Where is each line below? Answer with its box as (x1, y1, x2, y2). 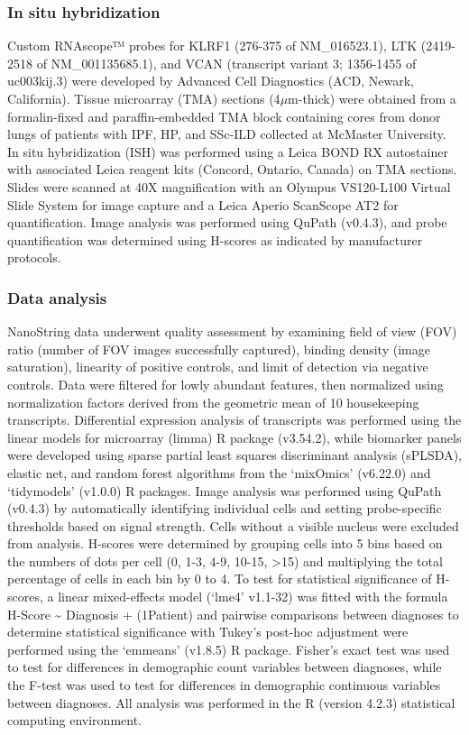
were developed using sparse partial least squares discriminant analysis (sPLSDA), (7, 446, 462, 464)
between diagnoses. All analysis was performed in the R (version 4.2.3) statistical (7, 693, 455, 712)
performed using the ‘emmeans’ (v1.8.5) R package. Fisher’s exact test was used (7, 639, 450, 658)
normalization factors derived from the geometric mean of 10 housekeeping (7, 392, 419, 411)
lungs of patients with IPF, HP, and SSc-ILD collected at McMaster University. (7, 124, 446, 143)
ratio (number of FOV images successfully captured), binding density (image (7, 339, 430, 358)
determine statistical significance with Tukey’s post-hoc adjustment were (7, 622, 409, 641)
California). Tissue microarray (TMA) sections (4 (7, 89, 280, 107)
